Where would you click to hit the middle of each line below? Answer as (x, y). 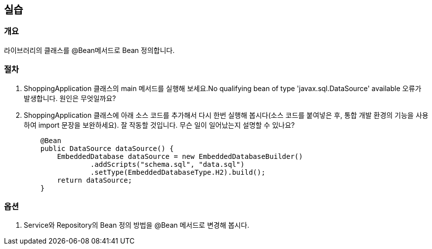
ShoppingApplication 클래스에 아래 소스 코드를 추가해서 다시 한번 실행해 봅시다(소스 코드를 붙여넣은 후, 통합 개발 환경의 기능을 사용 (226, 115)
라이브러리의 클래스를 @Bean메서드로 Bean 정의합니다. (89, 50)
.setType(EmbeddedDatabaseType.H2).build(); (178, 172)
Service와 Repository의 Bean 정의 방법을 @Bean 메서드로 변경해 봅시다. (137, 225)
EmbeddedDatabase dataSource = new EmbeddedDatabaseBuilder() (180, 156)
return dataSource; (95, 180)
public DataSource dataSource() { (107, 148)
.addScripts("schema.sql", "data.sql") (167, 164)
